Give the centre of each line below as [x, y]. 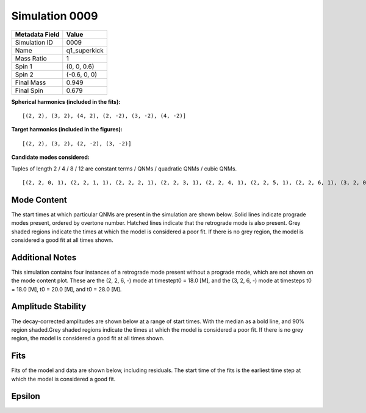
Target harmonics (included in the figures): [67, 130]
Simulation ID [34, 42]
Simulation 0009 [55, 16]
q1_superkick [85, 50]
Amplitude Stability [49, 306]
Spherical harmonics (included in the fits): [66, 101]
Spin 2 [24, 75]
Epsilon [26, 396]
